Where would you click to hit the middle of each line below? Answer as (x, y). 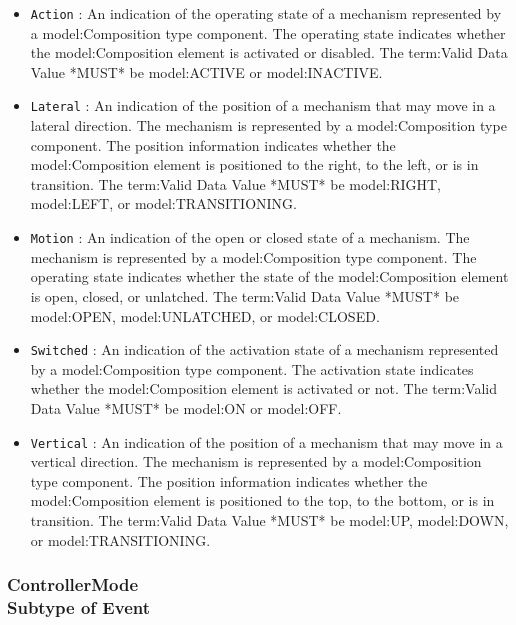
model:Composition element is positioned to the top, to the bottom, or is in (262, 500)
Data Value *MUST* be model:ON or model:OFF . (186, 407)
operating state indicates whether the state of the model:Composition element (269, 276)
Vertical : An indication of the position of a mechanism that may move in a (266, 441)
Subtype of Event (78, 607)
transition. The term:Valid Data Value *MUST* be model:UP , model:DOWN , (269, 519)
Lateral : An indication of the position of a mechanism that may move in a (263, 105)
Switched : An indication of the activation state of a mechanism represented (264, 349)
